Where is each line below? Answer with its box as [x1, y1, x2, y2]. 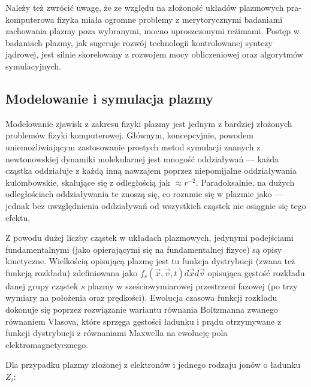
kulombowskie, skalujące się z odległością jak [5, 176, 170, 188]
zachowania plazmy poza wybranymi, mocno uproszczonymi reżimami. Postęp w [5, 25, 300, 37]
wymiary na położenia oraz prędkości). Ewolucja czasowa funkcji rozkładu [5, 291, 277, 304]
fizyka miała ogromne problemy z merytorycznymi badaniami [57, 13, 283, 25]
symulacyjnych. [5, 59, 62, 72]
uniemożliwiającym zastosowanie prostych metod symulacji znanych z [5, 140, 261, 153]
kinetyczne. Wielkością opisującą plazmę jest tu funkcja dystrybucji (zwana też [5, 255, 295, 267]
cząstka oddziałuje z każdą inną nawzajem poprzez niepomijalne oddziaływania [5, 164, 297, 177]
